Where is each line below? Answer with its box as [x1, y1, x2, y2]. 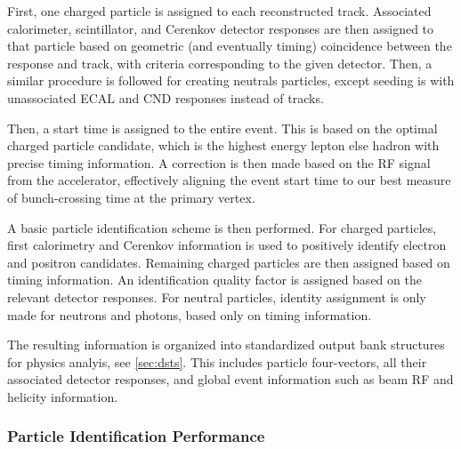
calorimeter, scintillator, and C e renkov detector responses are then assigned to [7, 19, 434, 37]
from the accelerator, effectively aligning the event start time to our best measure [7, 171, 451, 189]
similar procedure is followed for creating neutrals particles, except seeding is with [7, 71, 455, 90]
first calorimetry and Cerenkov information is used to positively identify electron [7, 236, 447, 254]
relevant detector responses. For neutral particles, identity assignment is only [7, 287, 426, 306]
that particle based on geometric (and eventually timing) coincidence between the [7, 36, 452, 55]
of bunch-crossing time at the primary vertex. [7, 188, 255, 206]
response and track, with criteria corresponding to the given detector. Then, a [7, 53, 433, 72]
